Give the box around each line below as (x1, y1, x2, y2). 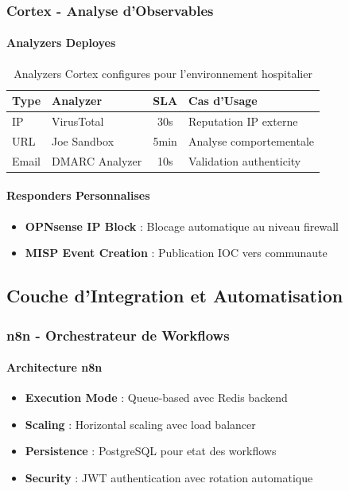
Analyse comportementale (188, 132, 315, 149)
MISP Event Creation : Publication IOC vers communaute (25, 244, 328, 261)
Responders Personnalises (6, 187, 150, 204)
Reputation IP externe (188, 113, 298, 130)
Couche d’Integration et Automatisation (6, 283, 343, 308)
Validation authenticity (188, 152, 301, 169)
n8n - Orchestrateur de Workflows (6, 325, 230, 345)
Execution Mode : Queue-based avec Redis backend (25, 389, 288, 406)
